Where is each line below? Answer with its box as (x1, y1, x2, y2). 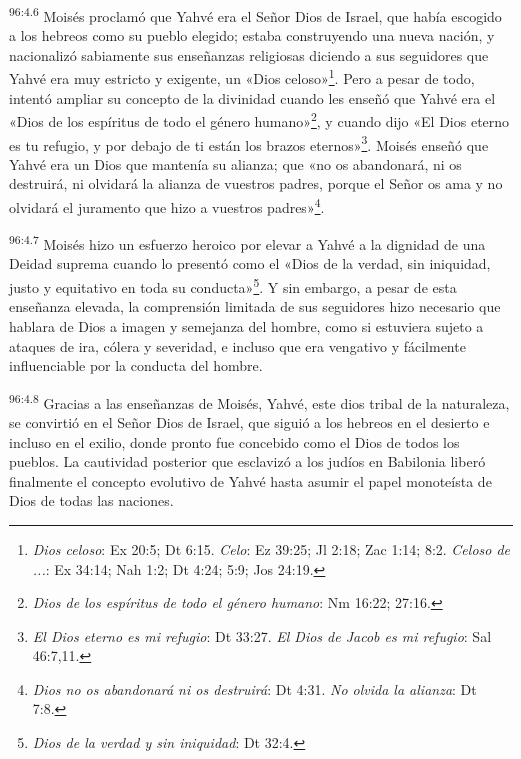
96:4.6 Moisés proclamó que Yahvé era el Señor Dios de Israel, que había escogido (9, 3, 502, 26)
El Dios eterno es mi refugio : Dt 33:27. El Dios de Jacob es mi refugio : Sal (32, 625, 492, 646)
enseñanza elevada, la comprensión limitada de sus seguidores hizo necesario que (9, 296, 501, 317)
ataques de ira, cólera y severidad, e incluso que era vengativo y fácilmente (9, 335, 466, 356)
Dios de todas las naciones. (9, 490, 174, 511)
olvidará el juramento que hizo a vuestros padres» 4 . (9, 193, 325, 217)
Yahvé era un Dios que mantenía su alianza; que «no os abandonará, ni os (9, 153, 462, 174)
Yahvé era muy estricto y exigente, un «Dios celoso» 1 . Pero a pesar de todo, (9, 65, 475, 89)
